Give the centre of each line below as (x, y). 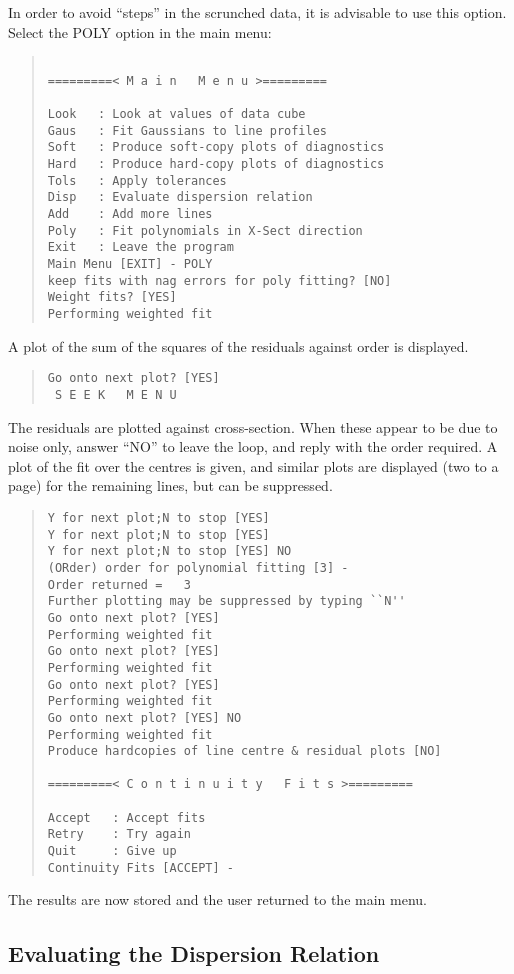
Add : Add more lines (130, 214)
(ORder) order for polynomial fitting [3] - (198, 567)
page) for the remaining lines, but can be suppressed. (170, 485)
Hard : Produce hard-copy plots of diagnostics (216, 164)
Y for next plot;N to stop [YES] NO (169, 551)
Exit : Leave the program (140, 247)
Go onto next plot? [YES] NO (144, 717)
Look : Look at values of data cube (176, 114)
